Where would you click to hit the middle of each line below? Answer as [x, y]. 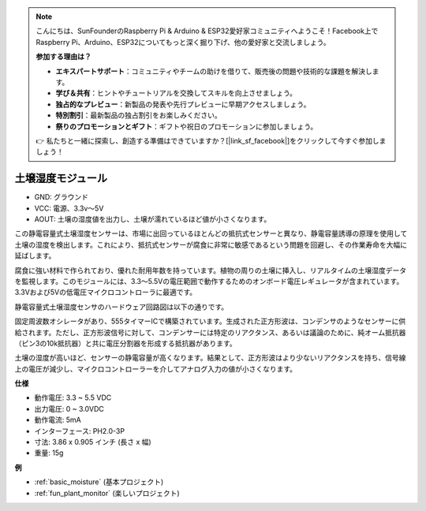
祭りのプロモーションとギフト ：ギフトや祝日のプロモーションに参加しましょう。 [187, 126]
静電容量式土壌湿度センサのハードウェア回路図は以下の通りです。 [121, 307]
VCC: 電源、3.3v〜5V [69, 208]
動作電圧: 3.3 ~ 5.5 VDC [73, 397]
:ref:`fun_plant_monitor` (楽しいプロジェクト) [107, 493]
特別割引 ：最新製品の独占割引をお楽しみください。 [138, 115]
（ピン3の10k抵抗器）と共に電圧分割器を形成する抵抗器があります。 [125, 343]
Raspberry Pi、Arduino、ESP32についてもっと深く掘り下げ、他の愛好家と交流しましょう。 [183, 42]
